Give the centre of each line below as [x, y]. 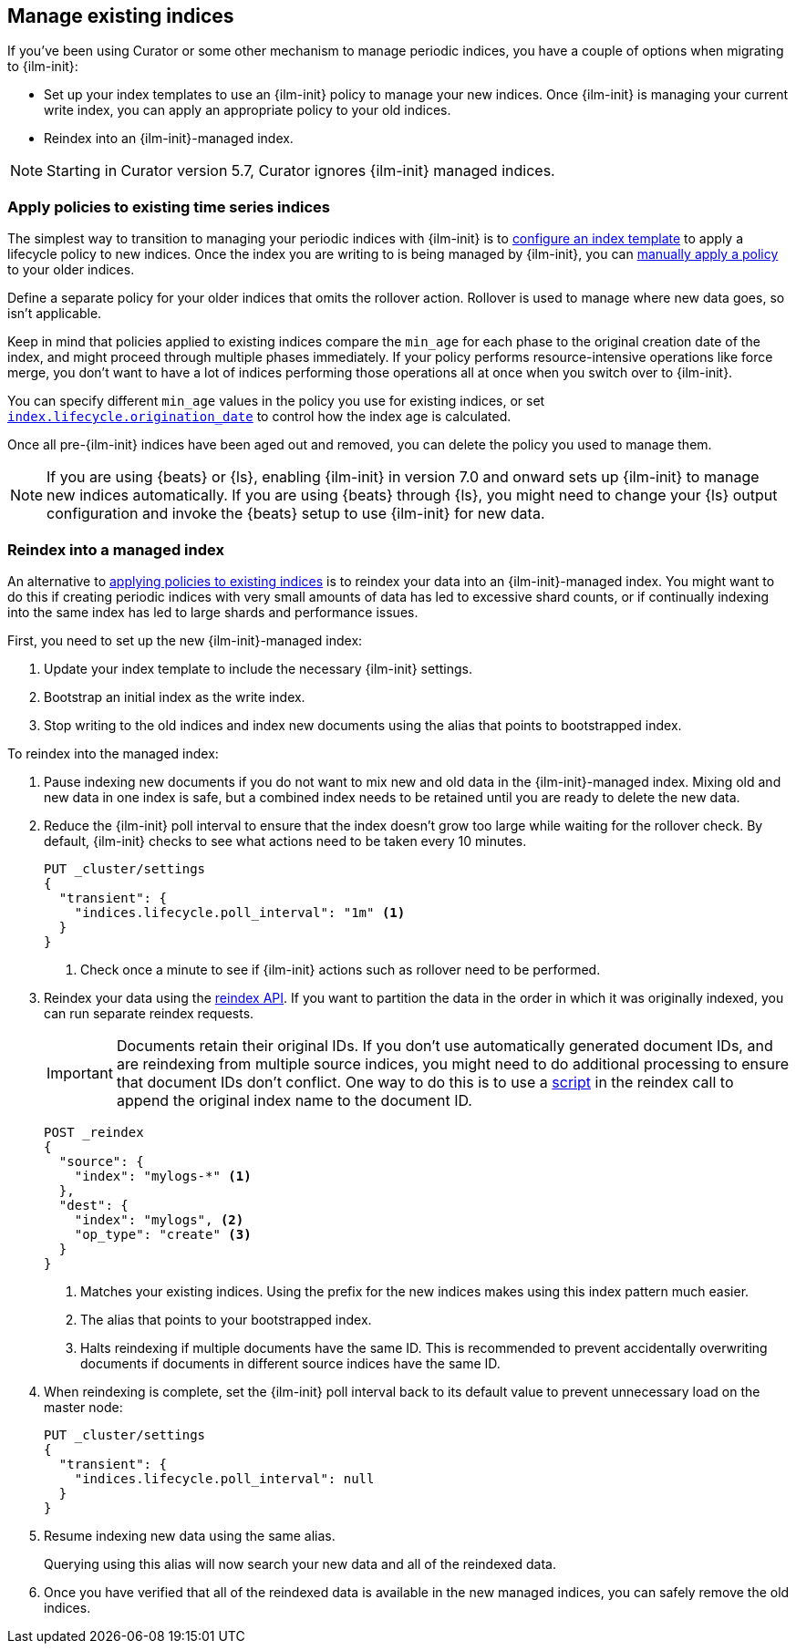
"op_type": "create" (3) [163, 1234]
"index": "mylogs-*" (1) [163, 1176]
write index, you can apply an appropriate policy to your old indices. [248, 110]
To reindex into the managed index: [113, 753]
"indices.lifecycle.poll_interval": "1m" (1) [240, 912]
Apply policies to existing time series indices [169, 206]
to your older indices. [71, 270]
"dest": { [93, 1205]
